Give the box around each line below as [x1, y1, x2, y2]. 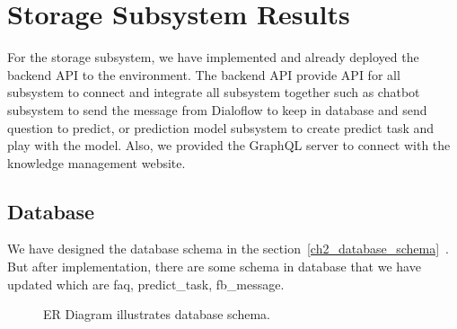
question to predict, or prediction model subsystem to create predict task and [7, 118, 435, 137]
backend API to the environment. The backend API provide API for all [7, 65, 400, 84]
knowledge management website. [7, 153, 186, 172]
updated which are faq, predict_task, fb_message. [7, 274, 285, 293]
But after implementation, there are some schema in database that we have [7, 257, 421, 276]
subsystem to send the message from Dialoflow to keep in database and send [7, 100, 427, 119]
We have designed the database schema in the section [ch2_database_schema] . [7, 239, 449, 258]
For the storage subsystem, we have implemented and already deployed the [7, 48, 419, 67]
